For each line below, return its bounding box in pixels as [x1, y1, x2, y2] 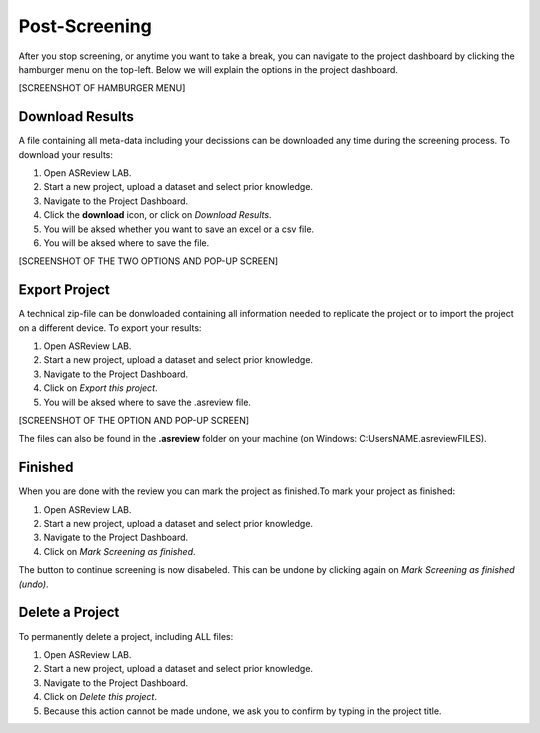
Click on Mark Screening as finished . [43, 545, 196, 557]
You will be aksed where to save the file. [43, 236, 210, 249]
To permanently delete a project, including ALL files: [18, 630, 234, 642]
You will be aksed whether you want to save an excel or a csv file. [43, 223, 315, 235]
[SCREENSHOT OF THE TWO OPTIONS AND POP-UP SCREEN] [18, 255, 279, 267]
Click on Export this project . [43, 382, 159, 394]
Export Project [18, 281, 110, 299]
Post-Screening [18, 15, 152, 37]
